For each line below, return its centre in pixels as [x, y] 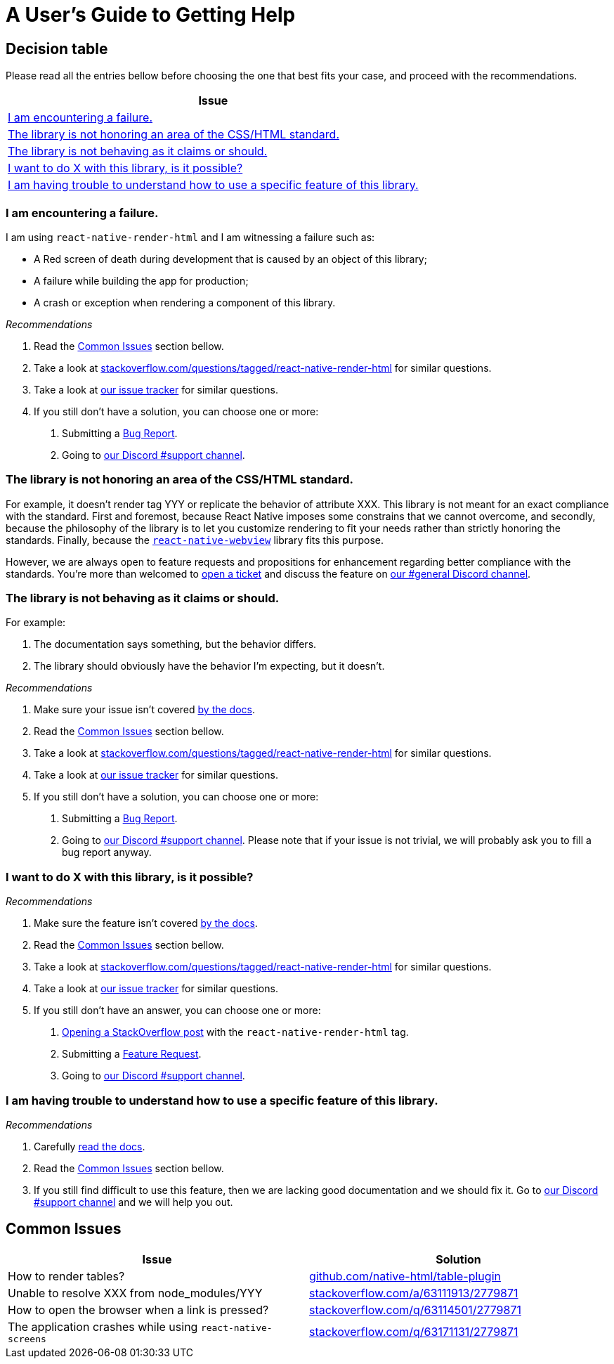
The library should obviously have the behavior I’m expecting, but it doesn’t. [209, 666]
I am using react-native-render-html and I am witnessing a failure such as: [190, 237]
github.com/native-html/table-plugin [405, 1276]
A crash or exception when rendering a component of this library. [185, 302]
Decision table [57, 48]
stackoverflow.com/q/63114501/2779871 [415, 1310]
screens [27, 1339]
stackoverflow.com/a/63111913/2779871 [414, 1293]
